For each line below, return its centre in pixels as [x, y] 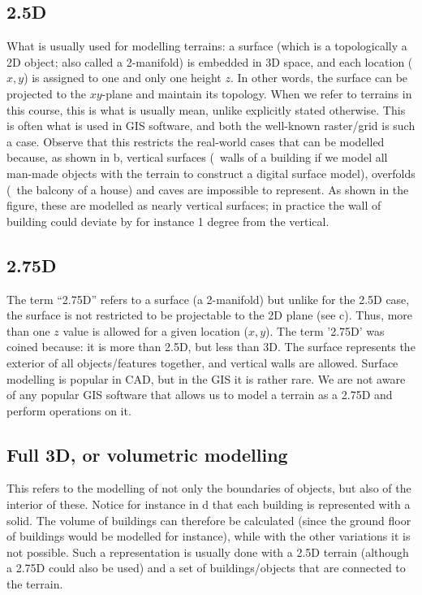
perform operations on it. [69, 410]
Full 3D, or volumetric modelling [147, 454]
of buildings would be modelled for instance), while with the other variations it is [209, 536]
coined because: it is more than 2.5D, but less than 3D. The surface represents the [211, 347]
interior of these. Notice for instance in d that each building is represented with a [209, 504]
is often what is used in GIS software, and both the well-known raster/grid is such [211, 126]
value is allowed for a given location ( [155, 330]
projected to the [47, 93]
